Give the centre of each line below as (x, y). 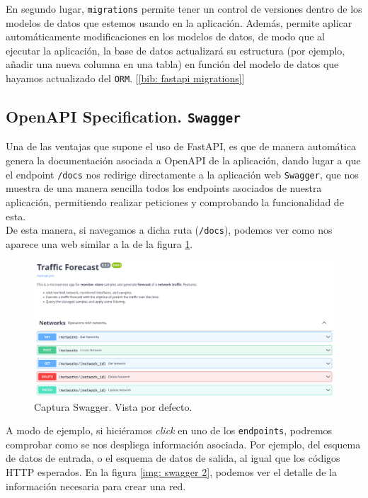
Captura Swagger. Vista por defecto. (113, 406)
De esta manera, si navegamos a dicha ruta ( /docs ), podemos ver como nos (169, 230)
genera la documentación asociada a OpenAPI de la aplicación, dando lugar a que (183, 160)
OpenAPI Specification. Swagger (123, 117)
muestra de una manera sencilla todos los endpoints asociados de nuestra (164, 188)
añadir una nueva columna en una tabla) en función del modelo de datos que (172, 64)
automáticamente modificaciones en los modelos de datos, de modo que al (165, 36)
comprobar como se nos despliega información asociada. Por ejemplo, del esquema (183, 444)
